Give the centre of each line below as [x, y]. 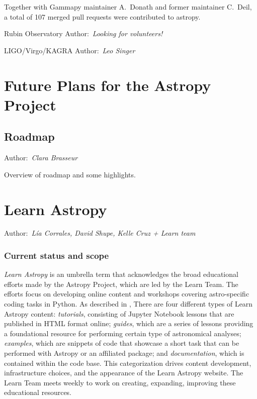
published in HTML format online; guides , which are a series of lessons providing [129, 323]
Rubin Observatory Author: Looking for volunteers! [83, 33]
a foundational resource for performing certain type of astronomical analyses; [123, 333]
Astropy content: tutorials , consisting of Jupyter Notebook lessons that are [119, 313]
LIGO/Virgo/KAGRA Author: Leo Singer [70, 50]
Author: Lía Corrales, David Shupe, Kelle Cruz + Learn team [100, 233]
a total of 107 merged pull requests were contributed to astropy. [102, 16]
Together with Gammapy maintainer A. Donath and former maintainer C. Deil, [128, 7]
